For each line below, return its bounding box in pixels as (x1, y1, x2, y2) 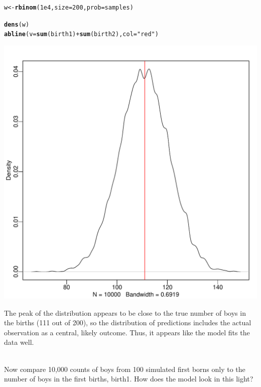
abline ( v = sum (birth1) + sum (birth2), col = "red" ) (4, 31, 159, 38)
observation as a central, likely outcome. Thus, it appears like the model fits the (4, 327, 250, 337)
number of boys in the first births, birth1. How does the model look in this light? (4, 373, 253, 384)
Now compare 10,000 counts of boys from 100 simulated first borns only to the (4, 363, 245, 374)
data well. (4, 337, 34, 347)
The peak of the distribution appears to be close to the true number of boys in (4, 307, 246, 318)
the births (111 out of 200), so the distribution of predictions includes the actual (4, 317, 251, 328)
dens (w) (4, 21, 30, 28)
